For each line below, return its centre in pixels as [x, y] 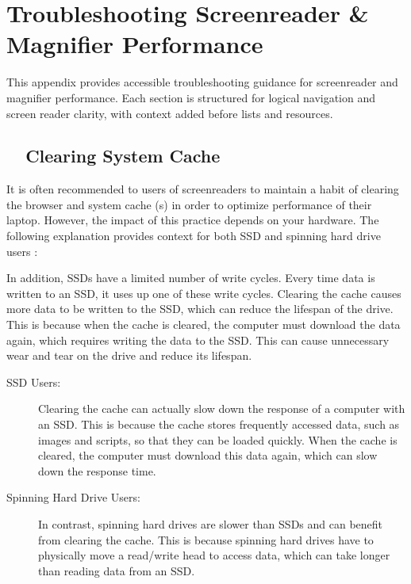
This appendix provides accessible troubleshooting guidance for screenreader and [202, 82]
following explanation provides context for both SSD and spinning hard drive [194, 236]
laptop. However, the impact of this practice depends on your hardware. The [193, 220]
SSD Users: [34, 382]
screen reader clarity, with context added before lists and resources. [170, 113]
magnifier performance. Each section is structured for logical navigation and [191, 97]
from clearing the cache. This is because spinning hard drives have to [206, 539]
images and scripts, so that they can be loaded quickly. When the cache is [218, 439]
